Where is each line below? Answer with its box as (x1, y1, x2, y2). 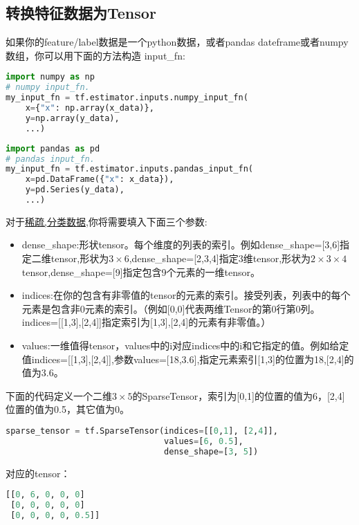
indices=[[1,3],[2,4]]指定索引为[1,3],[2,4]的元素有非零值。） (21, 315, 271, 329)
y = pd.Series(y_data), (25, 185, 125, 195)
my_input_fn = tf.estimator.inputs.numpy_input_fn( (6, 93, 248, 103)
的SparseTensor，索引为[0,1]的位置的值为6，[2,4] (132, 388, 345, 403)
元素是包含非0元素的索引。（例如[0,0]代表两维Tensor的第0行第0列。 (21, 301, 320, 315)
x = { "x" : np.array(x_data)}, (25, 103, 154, 113)
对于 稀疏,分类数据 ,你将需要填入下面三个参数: (6, 214, 208, 228)
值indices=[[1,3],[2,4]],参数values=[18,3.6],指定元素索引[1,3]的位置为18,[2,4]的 (21, 351, 354, 366)
